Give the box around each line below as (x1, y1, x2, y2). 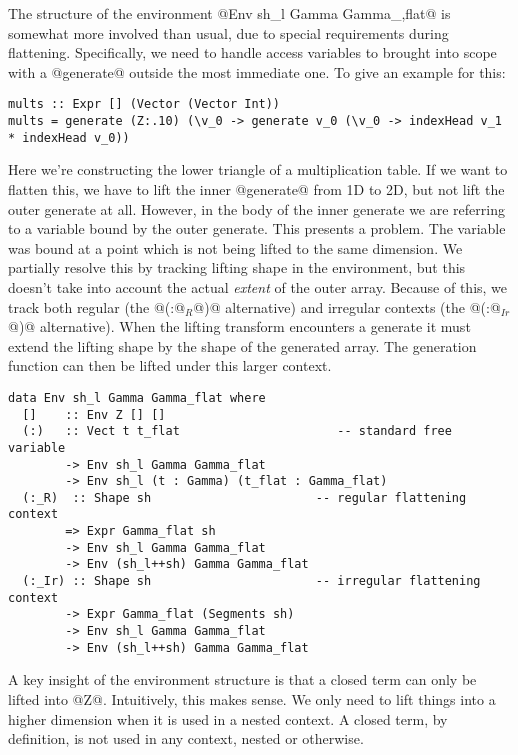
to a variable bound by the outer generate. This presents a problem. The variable (8, 218, 506, 239)
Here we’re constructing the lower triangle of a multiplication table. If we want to (8, 159, 508, 180)
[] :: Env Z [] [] (22, 407, 166, 422)
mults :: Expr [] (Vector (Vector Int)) (8, 97, 281, 112)
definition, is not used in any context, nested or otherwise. (8, 728, 364, 749)
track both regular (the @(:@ (8, 296, 186, 317)
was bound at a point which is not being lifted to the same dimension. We (8, 237, 463, 258)
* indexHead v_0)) (8, 130, 130, 145)
